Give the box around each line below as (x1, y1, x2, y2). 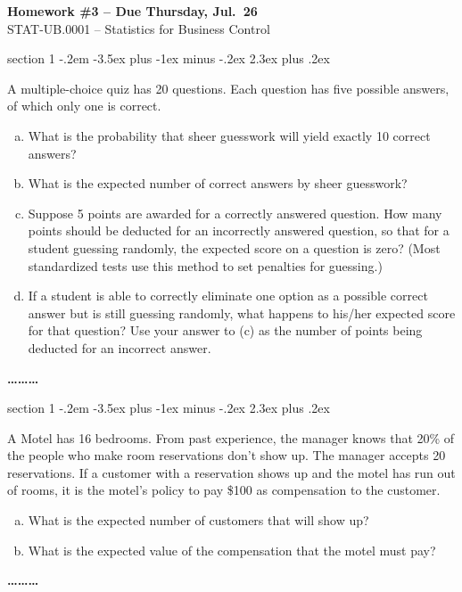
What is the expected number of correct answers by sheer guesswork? (28, 174, 408, 193)
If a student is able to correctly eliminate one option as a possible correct (28, 286, 428, 305)
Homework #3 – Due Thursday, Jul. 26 (7, 2, 258, 20)
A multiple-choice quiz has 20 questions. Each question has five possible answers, (7, 78, 450, 97)
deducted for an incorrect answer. (28, 338, 211, 357)
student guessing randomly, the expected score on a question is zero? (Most (28, 238, 441, 257)
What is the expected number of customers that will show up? (28, 511, 369, 530)
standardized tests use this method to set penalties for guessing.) (28, 256, 383, 275)
